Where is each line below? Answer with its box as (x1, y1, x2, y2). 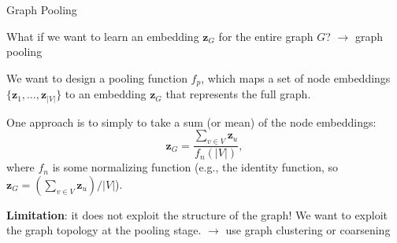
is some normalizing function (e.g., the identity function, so (52, 159, 339, 175)
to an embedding (65, 86, 147, 102)
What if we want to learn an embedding (6, 28, 199, 44)
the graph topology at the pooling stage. (6, 222, 202, 238)
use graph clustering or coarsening (225, 222, 391, 238)
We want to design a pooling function (6, 69, 187, 86)
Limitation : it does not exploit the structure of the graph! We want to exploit (6, 206, 388, 223)
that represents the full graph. (165, 86, 311, 102)
